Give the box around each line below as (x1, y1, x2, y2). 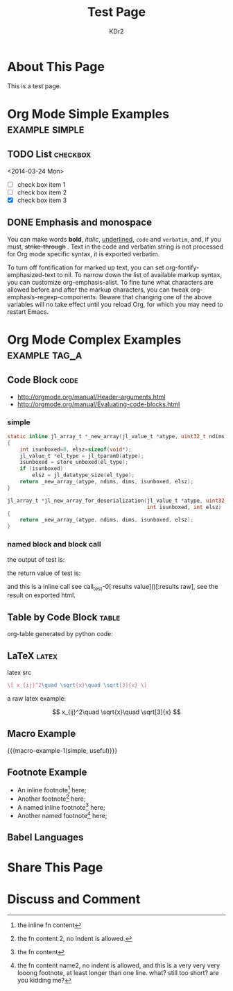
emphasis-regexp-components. (7, 292, 98, 301)
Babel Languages (7, 831, 84, 844)
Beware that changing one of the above (99, 292, 212, 301)
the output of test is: (7, 555, 65, 563)
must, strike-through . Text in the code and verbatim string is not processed (7, 242, 224, 251)
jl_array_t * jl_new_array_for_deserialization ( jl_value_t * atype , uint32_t (7, 497, 231, 504)
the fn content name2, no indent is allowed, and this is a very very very (17, 961, 221, 969)
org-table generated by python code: (7, 630, 113, 638)
